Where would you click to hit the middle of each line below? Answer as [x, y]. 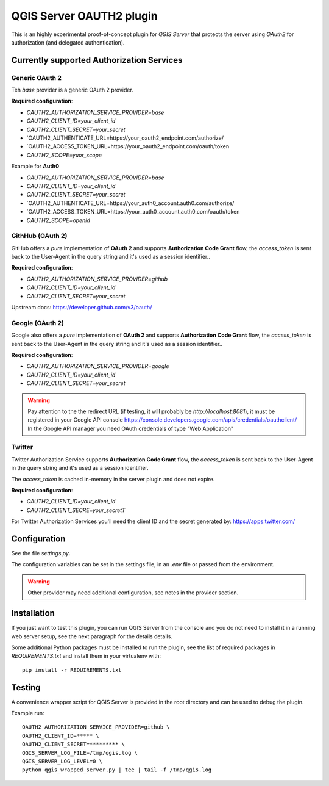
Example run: [28, 713]
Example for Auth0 [35, 166]
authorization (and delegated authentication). [68, 42]
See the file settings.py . [41, 553]
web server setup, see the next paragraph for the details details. [92, 636]
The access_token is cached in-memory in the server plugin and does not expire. [113, 479]
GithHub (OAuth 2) [39, 236]
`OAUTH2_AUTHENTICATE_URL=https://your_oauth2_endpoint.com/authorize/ [125, 138]
